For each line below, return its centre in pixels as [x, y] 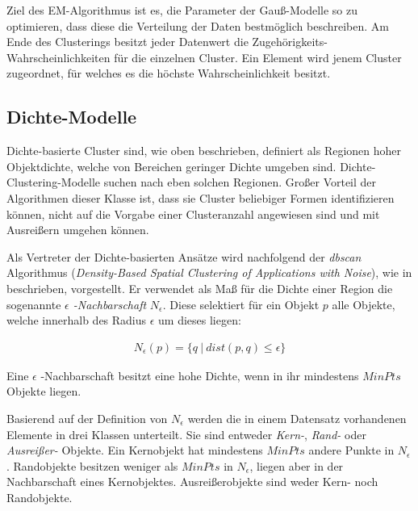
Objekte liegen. [44, 391]
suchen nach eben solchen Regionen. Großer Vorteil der [240, 182]
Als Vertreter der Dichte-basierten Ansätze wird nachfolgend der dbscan [184, 256]
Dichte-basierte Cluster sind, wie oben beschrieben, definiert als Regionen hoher [204, 151]
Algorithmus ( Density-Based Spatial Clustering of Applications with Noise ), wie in [209, 272]
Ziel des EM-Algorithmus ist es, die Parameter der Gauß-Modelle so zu [182, 10]
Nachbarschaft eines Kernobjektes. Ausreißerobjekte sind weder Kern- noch [192, 482]
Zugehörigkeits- [290, 42]
